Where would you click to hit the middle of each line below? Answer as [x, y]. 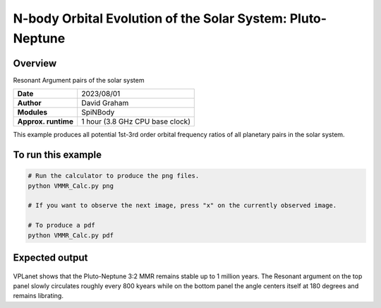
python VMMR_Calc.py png [71, 186]
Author [29, 103]
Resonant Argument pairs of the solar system [79, 80]
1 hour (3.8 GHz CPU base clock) [136, 122]
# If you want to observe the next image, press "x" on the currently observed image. [182, 206]
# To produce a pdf [61, 225]
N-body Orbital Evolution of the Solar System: [150, 18]
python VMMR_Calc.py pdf [71, 235]
